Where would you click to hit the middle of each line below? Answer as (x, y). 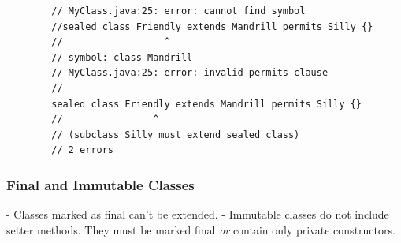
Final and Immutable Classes (100, 184)
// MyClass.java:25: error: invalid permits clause (190, 73)
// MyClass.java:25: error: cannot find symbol (178, 11)
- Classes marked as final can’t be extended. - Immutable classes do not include (198, 214)
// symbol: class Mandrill (122, 57)
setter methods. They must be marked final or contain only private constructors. (201, 229)
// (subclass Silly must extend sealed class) (176, 135)
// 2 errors (83, 150)
